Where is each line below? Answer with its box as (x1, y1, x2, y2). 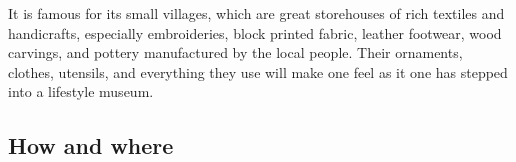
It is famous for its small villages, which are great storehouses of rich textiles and (8, 3, 505, 23)
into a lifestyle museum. (8, 81, 154, 102)
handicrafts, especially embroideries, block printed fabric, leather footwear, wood (8, 22, 502, 43)
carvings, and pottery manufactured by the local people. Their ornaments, (8, 42, 463, 63)
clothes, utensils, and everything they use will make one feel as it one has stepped (8, 61, 508, 82)
